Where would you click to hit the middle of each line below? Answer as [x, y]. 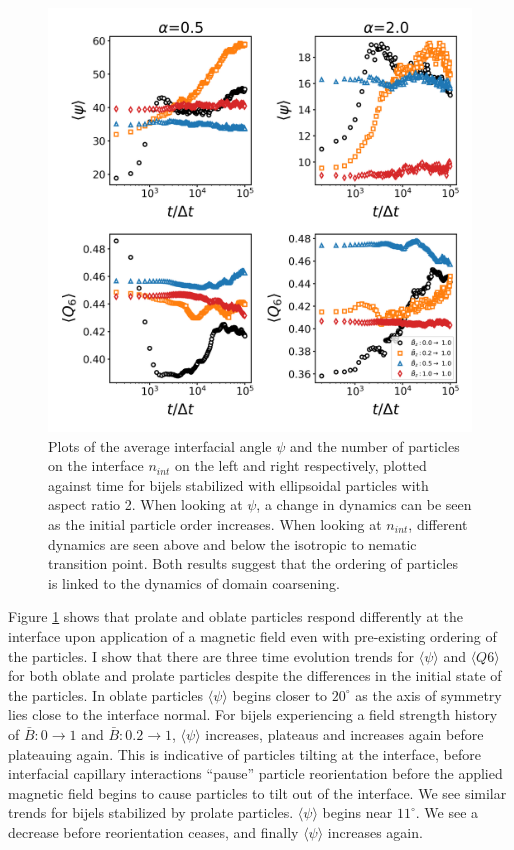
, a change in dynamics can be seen [364, 504]
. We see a [447, 812]
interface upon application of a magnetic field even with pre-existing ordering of [252, 635]
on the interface [96, 465]
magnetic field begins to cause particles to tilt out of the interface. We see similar [257, 792]
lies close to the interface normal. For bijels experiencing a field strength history [253, 714]
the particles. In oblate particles [106, 694]
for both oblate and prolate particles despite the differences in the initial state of [255, 675]
